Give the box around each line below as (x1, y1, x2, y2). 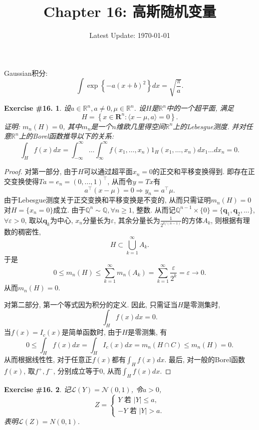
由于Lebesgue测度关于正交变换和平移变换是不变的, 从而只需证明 (4, 195, 211, 205)
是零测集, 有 (127, 327, 167, 337)
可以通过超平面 (83, 166, 133, 177)
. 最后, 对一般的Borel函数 (164, 354, 246, 365)
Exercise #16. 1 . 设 (4, 103, 71, 113)
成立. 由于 (53, 204, 86, 215)
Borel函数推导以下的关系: (32, 131, 114, 141)
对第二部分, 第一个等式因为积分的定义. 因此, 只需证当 (4, 299, 178, 309)
